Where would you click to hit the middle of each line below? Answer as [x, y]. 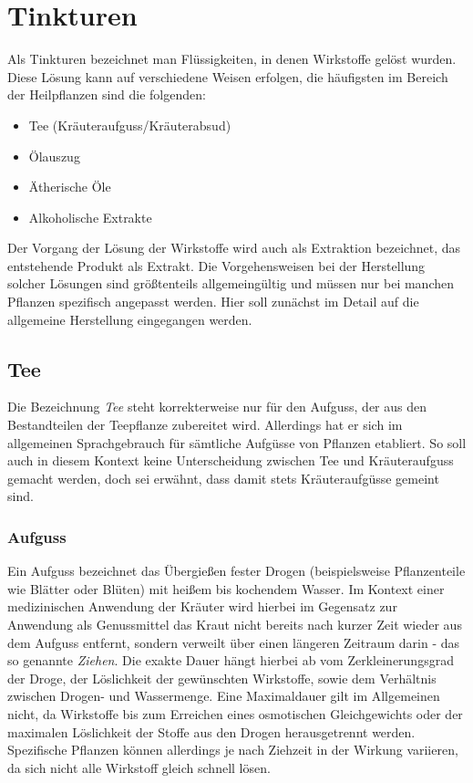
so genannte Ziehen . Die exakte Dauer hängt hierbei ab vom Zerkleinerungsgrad [231, 660]
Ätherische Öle [70, 187]
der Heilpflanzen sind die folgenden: [107, 94]
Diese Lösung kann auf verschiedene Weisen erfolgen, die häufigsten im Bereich [228, 76]
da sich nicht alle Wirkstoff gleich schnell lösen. [139, 767]
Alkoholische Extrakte [90, 217]
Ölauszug [54, 156]
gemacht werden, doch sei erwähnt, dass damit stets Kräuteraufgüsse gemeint [223, 478]
